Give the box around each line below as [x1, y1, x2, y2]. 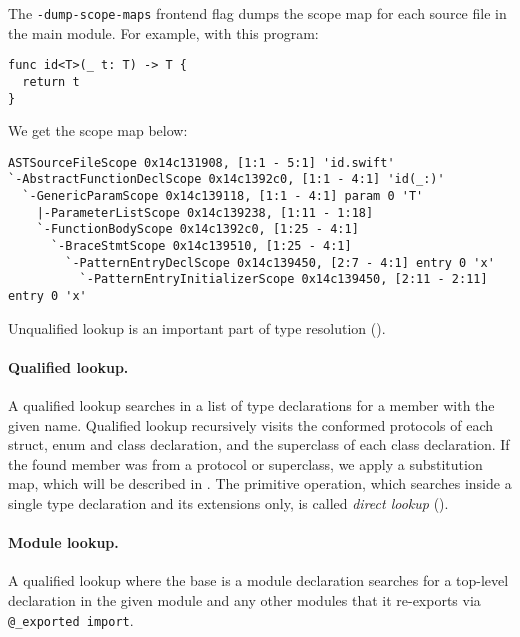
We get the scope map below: [8, 120, 188, 141]
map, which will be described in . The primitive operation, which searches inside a [8, 473, 512, 494]
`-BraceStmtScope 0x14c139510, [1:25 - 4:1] [50, 239, 352, 254]
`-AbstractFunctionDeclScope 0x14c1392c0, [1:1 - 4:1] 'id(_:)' [8, 172, 445, 187]
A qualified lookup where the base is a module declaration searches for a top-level [8, 570, 509, 591]
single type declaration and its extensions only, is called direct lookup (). [8, 493, 449, 514]
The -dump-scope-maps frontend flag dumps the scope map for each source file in [8, 3, 507, 23]
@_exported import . [8, 609, 134, 630]
